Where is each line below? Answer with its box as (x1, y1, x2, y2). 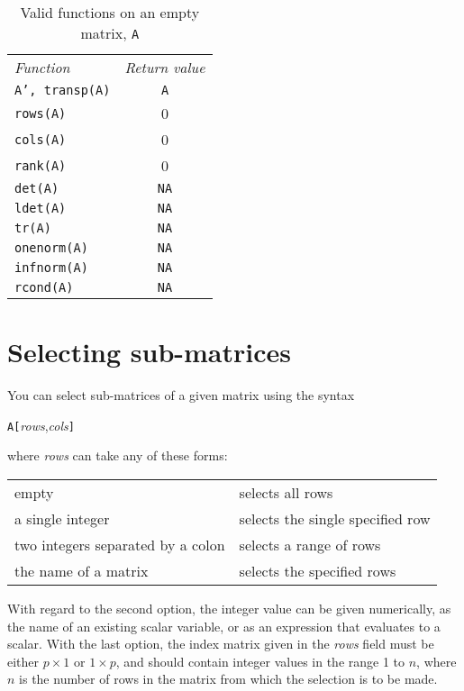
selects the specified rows (239, 559, 396, 581)
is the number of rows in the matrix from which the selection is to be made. (19, 669, 438, 688)
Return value (124, 57, 205, 77)
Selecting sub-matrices (7, 333, 292, 370)
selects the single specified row (239, 507, 431, 529)
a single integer (14, 507, 110, 529)
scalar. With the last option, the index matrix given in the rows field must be (7, 634, 434, 653)
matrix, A (80, 23, 140, 43)
